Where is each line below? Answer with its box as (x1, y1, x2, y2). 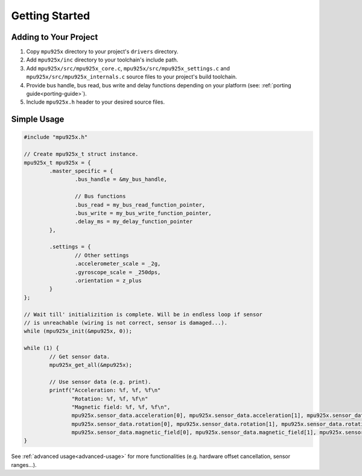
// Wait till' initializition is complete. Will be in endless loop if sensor (24, 311, 262, 318)
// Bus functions (74, 193, 126, 200)
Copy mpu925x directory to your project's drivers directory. (26, 48, 179, 55)
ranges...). (11, 461, 37, 468)
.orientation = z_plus (74, 277, 142, 284)
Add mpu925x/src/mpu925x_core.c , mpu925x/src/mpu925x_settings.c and (26, 64, 230, 72)
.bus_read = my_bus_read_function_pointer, (74, 201, 206, 208)
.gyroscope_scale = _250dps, (74, 269, 161, 275)
